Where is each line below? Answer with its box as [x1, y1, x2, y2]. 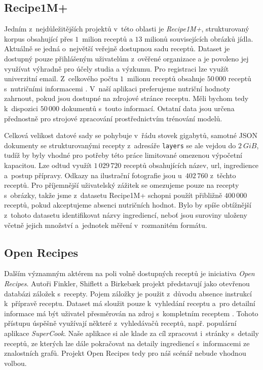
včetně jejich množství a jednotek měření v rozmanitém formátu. [4, 219, 207, 230]
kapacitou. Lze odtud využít [4, 159, 92, 170]
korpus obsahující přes [4, 33, 73, 44]
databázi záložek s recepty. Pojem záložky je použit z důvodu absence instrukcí [4, 288, 252, 298]
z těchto [210, 170, 236, 180]
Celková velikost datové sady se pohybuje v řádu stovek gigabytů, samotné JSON [4, 130, 257, 141]
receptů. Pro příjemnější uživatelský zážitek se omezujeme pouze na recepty [4, 180, 239, 190]
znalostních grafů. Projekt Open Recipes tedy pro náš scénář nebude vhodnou [4, 348, 246, 358]
